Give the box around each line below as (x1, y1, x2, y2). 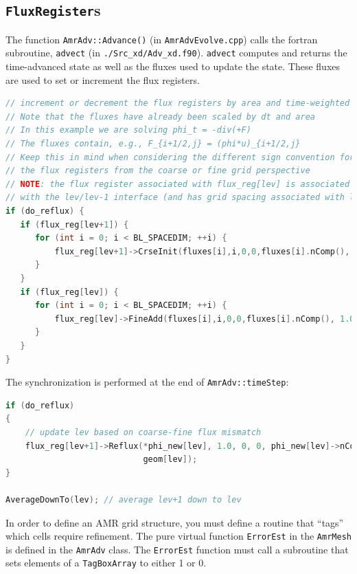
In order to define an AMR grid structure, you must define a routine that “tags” (5, 515, 344, 529)
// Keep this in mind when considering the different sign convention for (5, 152, 355, 162)
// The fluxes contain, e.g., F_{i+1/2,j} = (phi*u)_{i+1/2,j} (5, 139, 301, 149)
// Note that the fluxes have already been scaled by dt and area (5, 111, 316, 122)
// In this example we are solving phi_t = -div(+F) (5, 125, 251, 135)
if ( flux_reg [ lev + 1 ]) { (20, 219, 129, 230)
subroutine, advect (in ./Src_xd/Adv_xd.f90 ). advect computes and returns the (5, 45, 347, 60)
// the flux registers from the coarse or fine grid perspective (5, 166, 310, 176)
